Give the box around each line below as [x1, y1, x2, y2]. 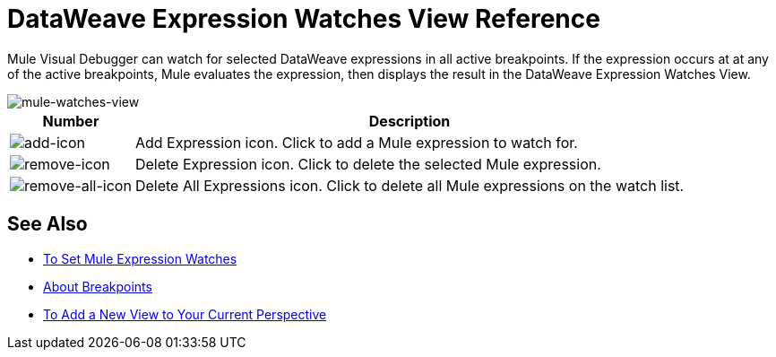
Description [368, 111, 451, 130]
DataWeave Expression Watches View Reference [7, 4, 600, 34]
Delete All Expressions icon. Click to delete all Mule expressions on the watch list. [134, 176, 685, 195]
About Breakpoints [43, 278, 152, 294]
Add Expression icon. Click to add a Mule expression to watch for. [134, 133, 578, 152]
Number [42, 111, 99, 130]
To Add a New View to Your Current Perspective [43, 306, 327, 322]
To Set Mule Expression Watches [43, 250, 237, 266]
